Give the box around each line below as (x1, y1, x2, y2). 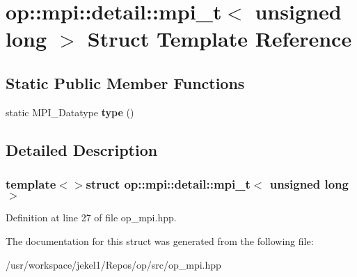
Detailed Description (6, 138, 158, 160)
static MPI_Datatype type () (6, 104, 134, 119)
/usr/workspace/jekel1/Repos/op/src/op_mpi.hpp (6, 257, 221, 271)
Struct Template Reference (87, 24, 352, 53)
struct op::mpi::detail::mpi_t (86, 175, 251, 193)
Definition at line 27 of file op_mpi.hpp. (6, 210, 177, 225)
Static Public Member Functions (6, 72, 245, 93)
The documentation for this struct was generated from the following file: (6, 233, 314, 248)
